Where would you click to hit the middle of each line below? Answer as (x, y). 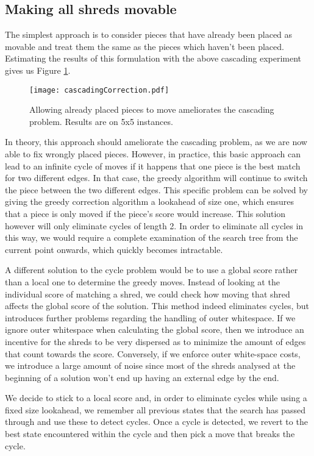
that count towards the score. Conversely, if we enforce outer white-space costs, (153, 353)
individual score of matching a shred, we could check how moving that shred (148, 294)
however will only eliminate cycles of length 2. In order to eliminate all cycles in (154, 225)
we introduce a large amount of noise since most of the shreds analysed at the (150, 365)
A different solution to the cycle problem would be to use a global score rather (152, 270)
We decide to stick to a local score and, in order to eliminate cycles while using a (156, 398)
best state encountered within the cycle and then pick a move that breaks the (150, 434)
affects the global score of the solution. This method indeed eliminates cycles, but (157, 306)
